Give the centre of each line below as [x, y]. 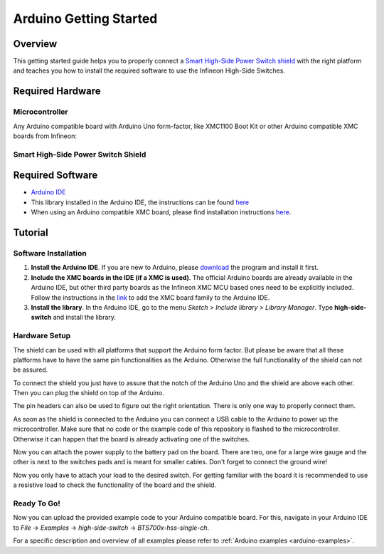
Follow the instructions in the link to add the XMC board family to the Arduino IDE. [150, 297]
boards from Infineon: [45, 136]
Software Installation [50, 254]
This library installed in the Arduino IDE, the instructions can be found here [140, 202]
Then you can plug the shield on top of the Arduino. [89, 393]
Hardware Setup [42, 336]
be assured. [31, 370]
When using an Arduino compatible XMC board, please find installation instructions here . [161, 212]
